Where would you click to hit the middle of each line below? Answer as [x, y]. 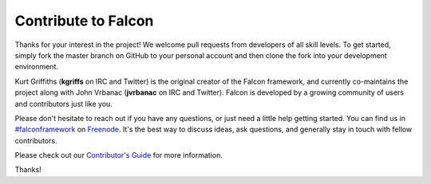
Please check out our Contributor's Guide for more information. [119, 155]
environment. [37, 67]
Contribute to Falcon [84, 21]
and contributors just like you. [64, 104]
